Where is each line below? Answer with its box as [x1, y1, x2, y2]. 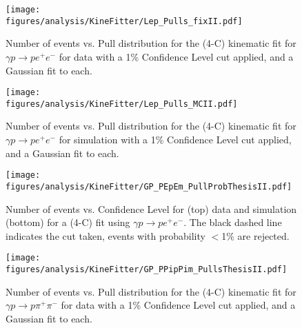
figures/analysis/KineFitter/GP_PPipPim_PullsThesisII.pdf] [6, 264, 288, 274]
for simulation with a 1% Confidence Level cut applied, [59, 132, 292, 146]
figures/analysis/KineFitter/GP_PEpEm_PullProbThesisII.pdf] [6, 181, 292, 192]
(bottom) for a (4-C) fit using [6, 215, 130, 229]
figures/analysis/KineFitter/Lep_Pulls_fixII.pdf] [6, 16, 243, 26]
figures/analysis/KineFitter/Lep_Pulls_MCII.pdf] [6, 99, 238, 109]
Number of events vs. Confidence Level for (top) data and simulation [6, 201, 297, 216]
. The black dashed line [183, 215, 282, 229]
